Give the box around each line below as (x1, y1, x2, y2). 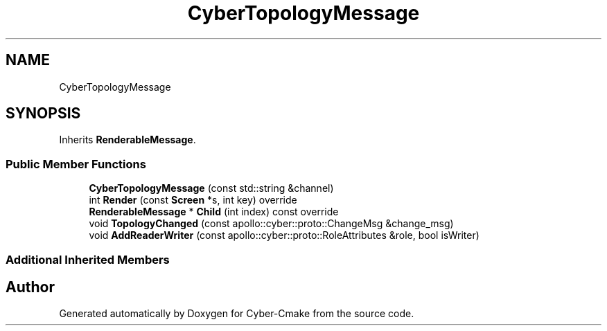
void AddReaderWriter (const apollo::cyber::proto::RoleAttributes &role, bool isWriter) (89, 229, 480, 242)
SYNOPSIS (6, 105, 81, 123)
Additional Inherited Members (6, 252, 170, 267)
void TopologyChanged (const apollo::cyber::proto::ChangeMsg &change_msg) (89, 217, 454, 230)
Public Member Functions (6, 156, 146, 171)
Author (6, 278, 55, 296)
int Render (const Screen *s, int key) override (89, 194, 297, 206)
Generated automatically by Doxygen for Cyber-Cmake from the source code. (59, 307, 414, 320)
